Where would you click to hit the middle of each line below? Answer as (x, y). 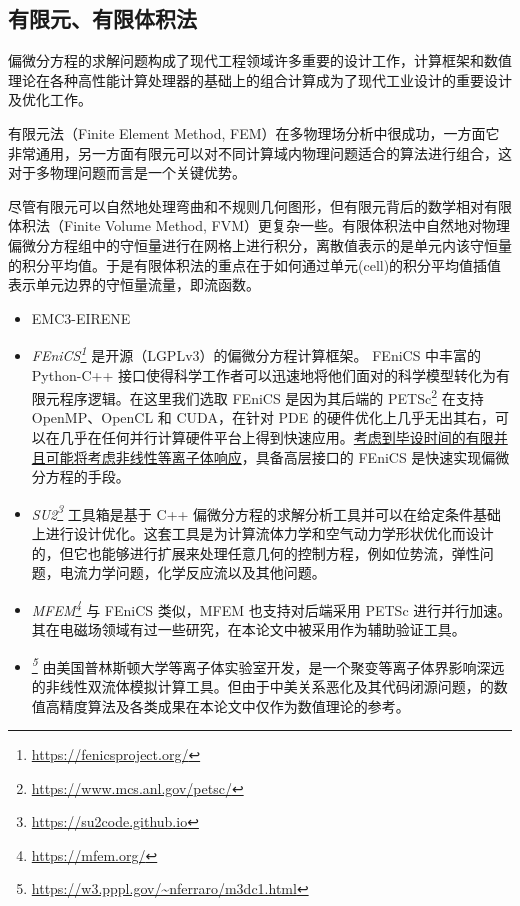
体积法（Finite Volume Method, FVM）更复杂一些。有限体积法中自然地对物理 (259, 225)
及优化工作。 (50, 99)
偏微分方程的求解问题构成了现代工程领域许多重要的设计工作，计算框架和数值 (260, 60)
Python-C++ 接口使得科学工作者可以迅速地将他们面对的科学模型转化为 (263, 374)
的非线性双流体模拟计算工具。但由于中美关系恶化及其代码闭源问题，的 (262, 685)
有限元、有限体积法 (102, 18)
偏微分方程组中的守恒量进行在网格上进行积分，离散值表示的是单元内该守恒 (253, 244)
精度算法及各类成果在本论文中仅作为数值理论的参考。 (234, 705)
